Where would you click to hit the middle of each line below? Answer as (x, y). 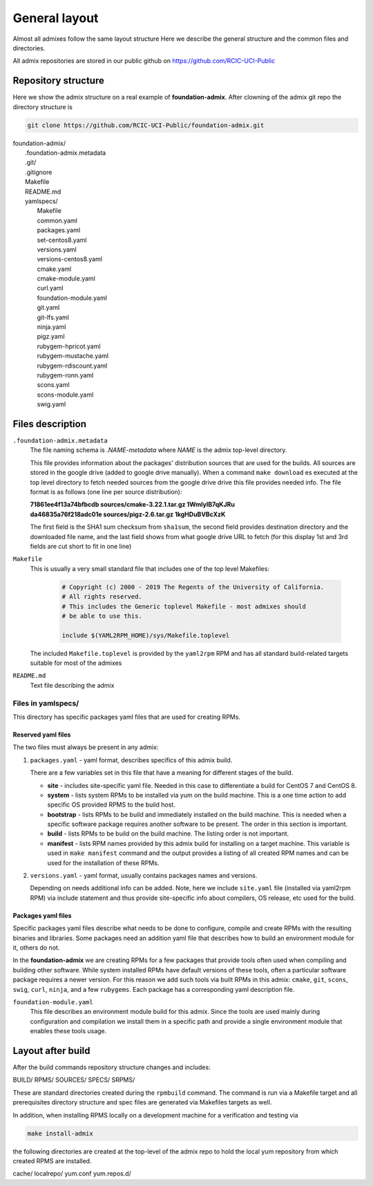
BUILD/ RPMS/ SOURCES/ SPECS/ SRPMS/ (74, 1080)
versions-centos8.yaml (70, 259)
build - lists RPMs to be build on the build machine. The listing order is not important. (168, 834)
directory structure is (42, 106)
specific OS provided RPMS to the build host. (111, 804)
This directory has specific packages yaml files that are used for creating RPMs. (127, 717)
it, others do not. (36, 948)
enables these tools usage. (68, 1031)
